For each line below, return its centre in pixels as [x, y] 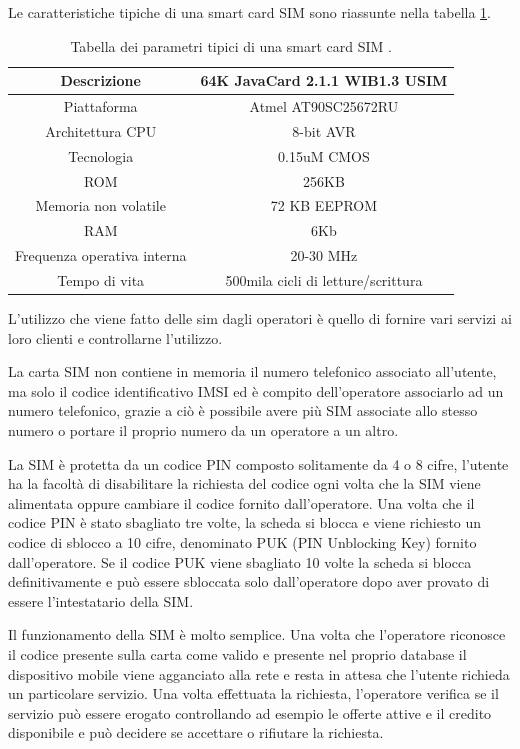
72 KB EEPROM [324, 205]
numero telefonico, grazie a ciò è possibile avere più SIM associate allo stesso [243, 410]
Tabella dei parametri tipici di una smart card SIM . [231, 45]
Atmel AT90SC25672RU [324, 106]
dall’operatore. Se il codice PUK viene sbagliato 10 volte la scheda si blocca [240, 561]
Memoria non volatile [100, 205]
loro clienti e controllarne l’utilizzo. [115, 337]
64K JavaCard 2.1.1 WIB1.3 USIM [324, 80]
